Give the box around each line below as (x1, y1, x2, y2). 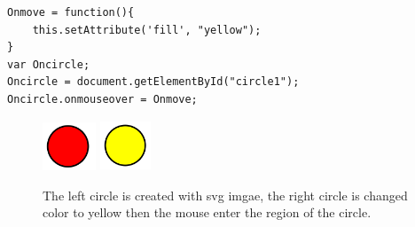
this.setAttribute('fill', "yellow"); (32, 23, 262, 36)
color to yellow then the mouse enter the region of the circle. (43, 203, 372, 222)
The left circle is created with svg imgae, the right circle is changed (43, 185, 408, 204)
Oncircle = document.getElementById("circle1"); (7, 75, 300, 89)
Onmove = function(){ (7, 6, 135, 19)
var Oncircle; (7, 58, 90, 71)
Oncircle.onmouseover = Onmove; (7, 92, 198, 106)
